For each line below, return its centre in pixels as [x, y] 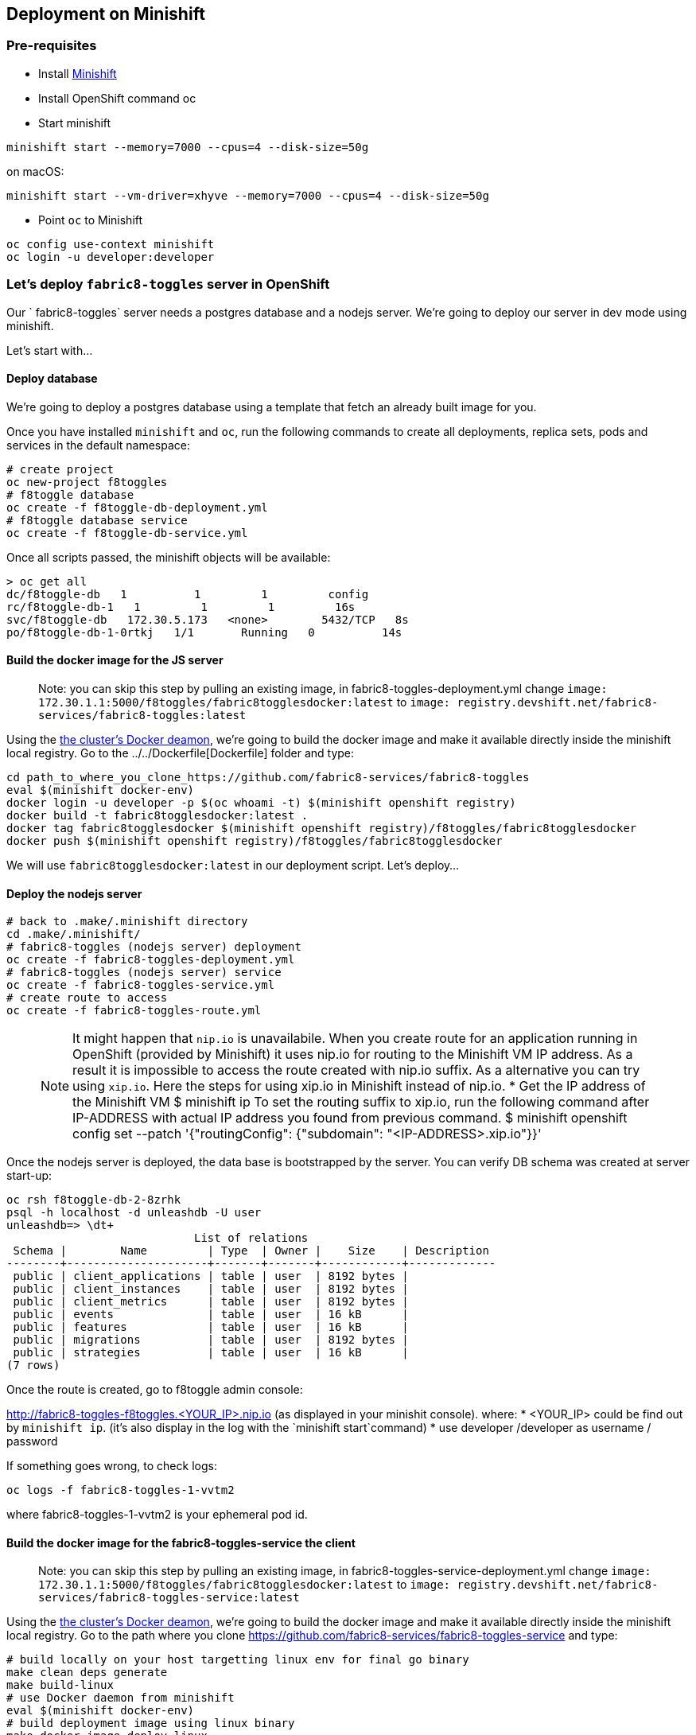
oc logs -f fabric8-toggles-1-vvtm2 [121, 1490]
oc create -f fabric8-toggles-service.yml [141, 985]
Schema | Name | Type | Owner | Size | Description [251, 1251]
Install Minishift [78, 73]
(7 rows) [33, 1365]
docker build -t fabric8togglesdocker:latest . [157, 815]
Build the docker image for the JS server [115, 660]
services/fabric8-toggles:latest [142, 715]
